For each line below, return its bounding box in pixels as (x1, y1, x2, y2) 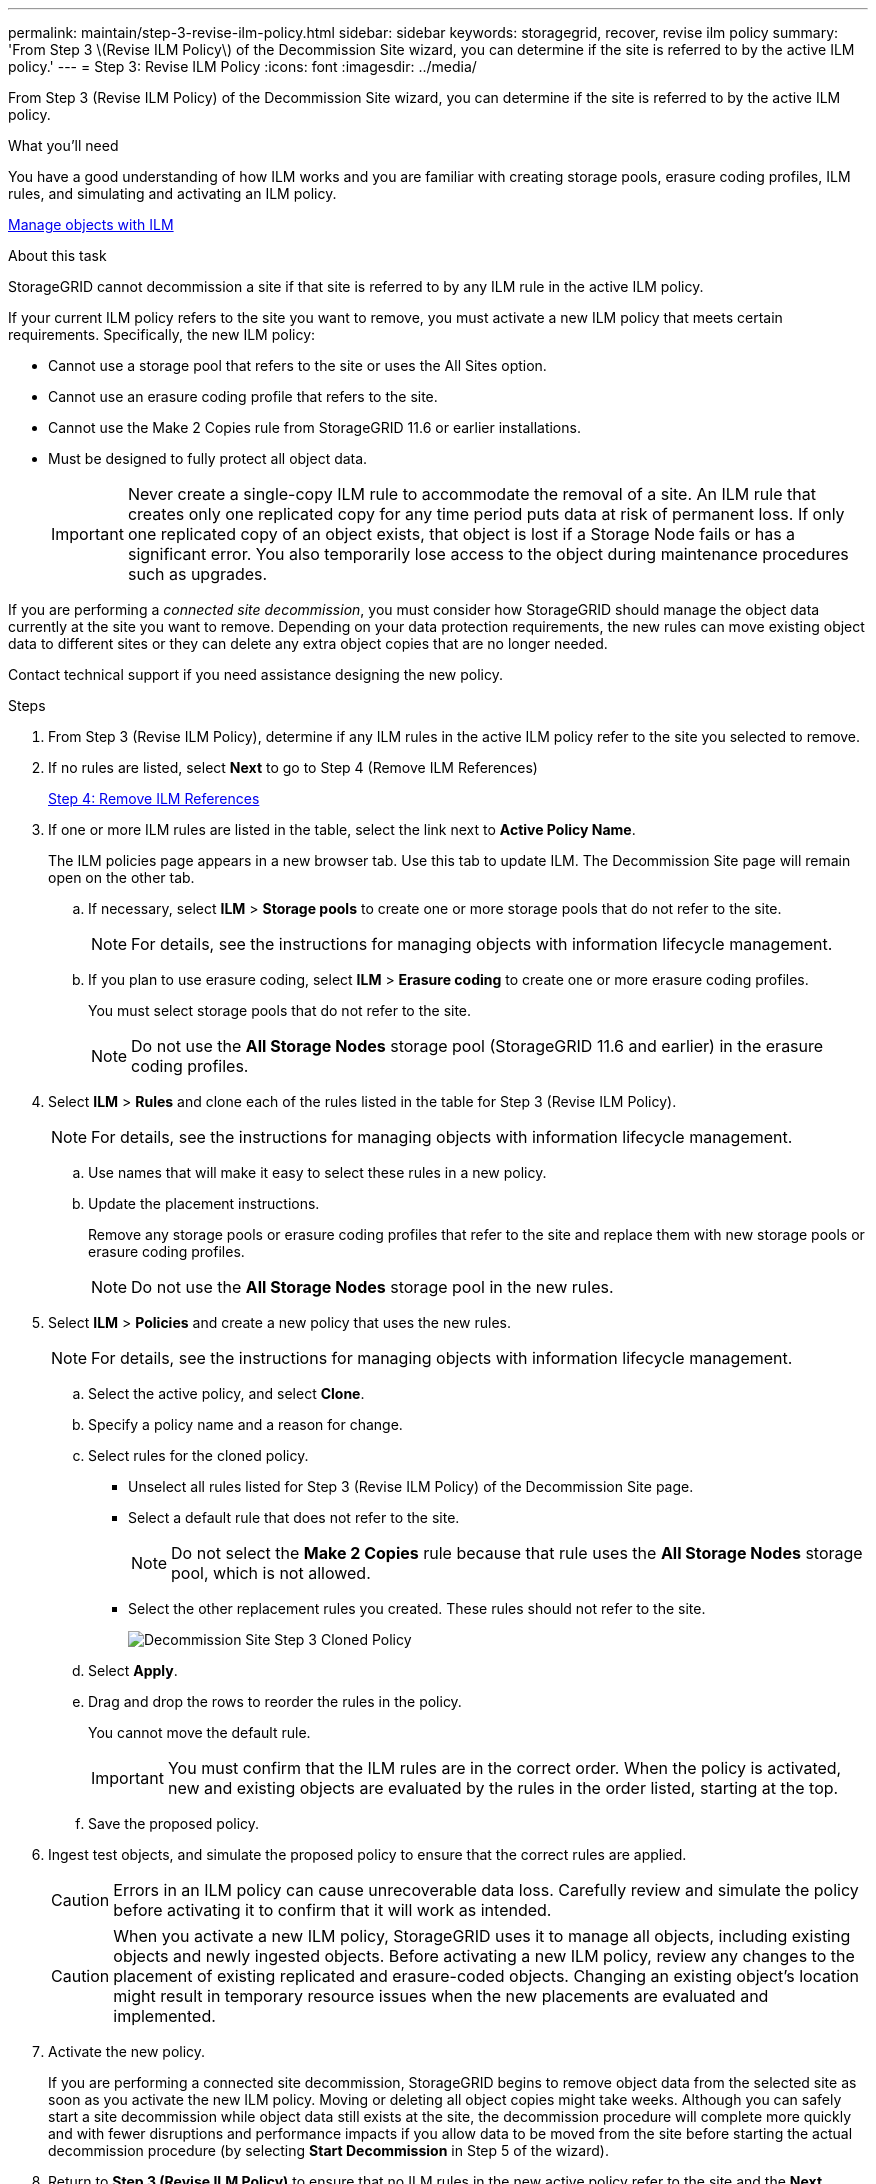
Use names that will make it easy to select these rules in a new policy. (88, 1164, 547, 1181)
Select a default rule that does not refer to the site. (128, 1509, 460, 1526)
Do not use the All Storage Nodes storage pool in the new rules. (131, 1277, 614, 1297)
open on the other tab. (48, 869, 195, 886)
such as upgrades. (127, 564, 268, 584)
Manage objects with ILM (8, 216, 174, 233)
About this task (8, 247, 107, 264)
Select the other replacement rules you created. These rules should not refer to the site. (128, 1600, 706, 1617)
